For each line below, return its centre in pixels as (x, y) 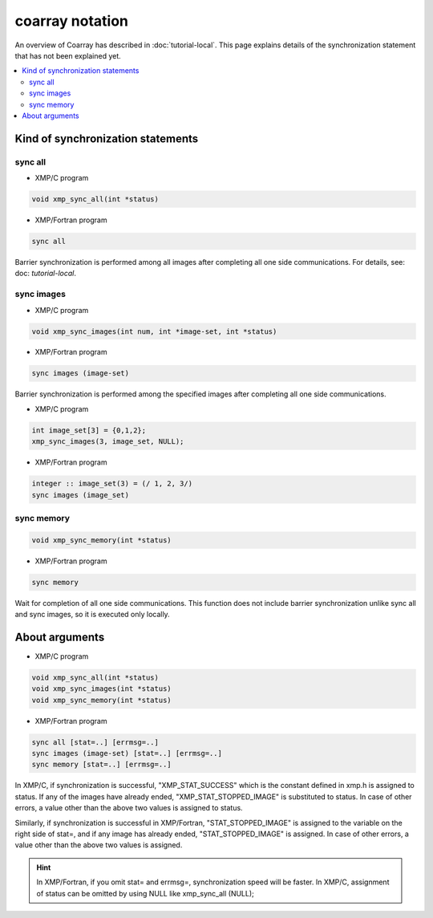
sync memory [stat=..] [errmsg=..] (101, 765)
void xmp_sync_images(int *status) (101, 689)
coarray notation (71, 21)
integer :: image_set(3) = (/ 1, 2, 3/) (112, 484)
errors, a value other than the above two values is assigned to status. (129, 808)
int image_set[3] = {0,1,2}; (89, 430)
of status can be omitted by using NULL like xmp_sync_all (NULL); (145, 893)
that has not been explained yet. (68, 55)
